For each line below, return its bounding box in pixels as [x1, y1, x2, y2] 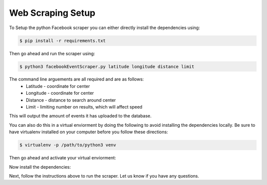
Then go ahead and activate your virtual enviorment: [9, 155, 116, 161]
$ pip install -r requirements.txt [19, 37, 106, 43]
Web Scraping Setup [9, 7, 96, 18]
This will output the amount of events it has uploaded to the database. [9, 113, 152, 119]
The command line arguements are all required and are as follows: [9, 76, 144, 82]
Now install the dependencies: [9, 164, 71, 170]
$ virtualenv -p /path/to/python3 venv [19, 142, 116, 148]
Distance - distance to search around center [26, 97, 116, 103]
